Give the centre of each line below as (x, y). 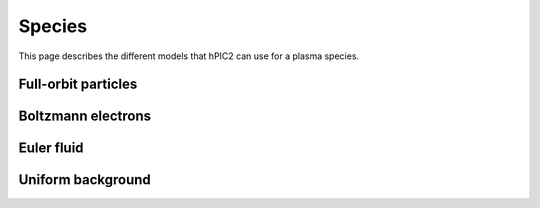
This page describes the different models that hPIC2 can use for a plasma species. (189, 56)
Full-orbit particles (78, 84)
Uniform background (85, 180)
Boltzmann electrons (85, 116)
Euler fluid (51, 148)
